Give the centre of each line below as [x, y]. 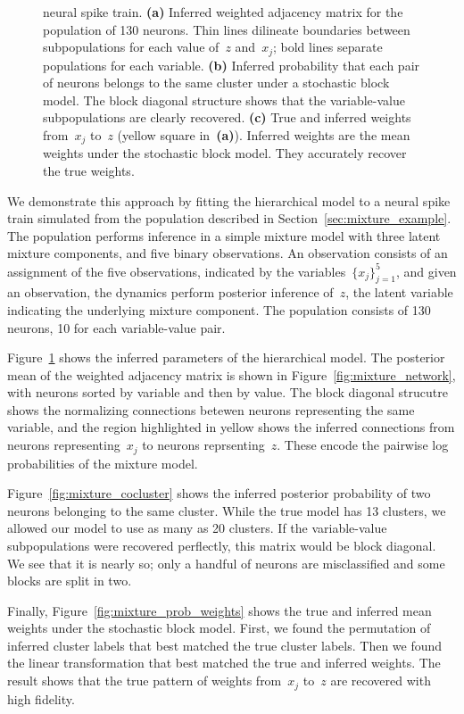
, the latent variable [399, 292]
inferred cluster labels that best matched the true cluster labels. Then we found [225, 645]
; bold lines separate [327, 47]
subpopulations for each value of [131, 47]
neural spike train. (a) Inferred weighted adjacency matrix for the [223, 12]
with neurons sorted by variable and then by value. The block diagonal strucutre [228, 392]
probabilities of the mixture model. [103, 463]
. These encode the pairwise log [363, 445]
